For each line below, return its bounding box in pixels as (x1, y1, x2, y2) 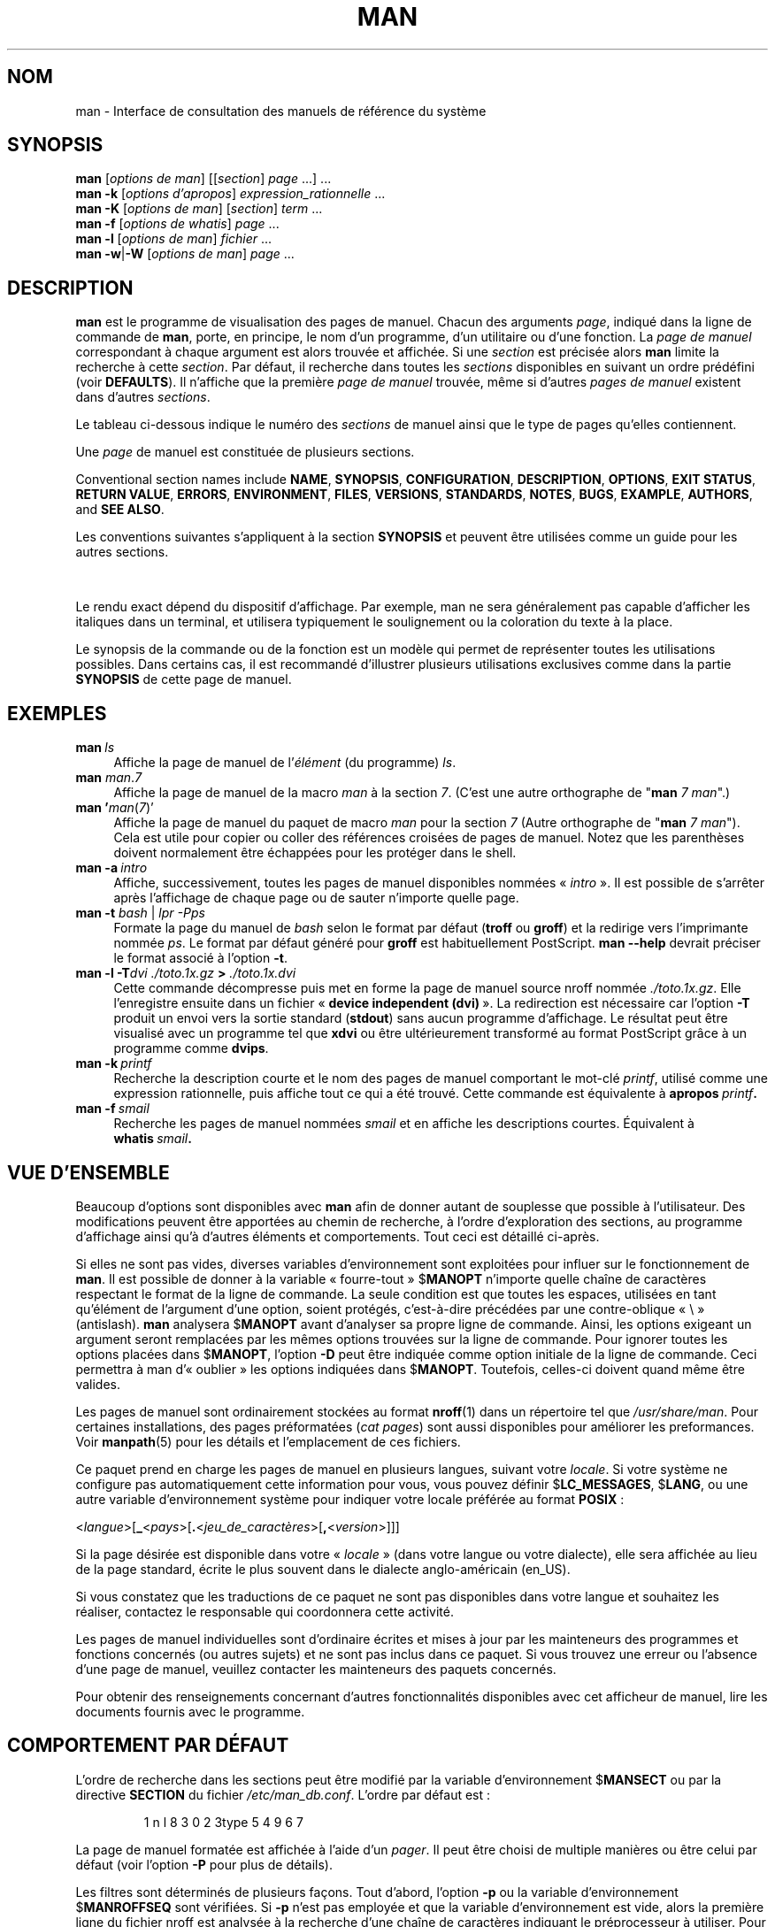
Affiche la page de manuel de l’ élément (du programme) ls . (113, 755, 457, 771)
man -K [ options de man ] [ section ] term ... (75, 201, 323, 217)
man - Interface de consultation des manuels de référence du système (75, 103, 487, 119)
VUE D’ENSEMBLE (7, 1161, 170, 1184)
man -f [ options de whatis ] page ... (75, 216, 280, 232)
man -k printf (75, 1056, 152, 1071)
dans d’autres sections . (75, 389, 211, 405)
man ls (75, 740, 115, 756)
